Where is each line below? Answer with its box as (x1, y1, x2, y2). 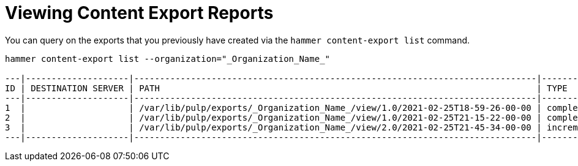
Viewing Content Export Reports (5, 2, 274, 23)
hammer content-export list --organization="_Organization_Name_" (5, 53, 331, 64)
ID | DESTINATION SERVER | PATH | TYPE (5, 83, 568, 93)
